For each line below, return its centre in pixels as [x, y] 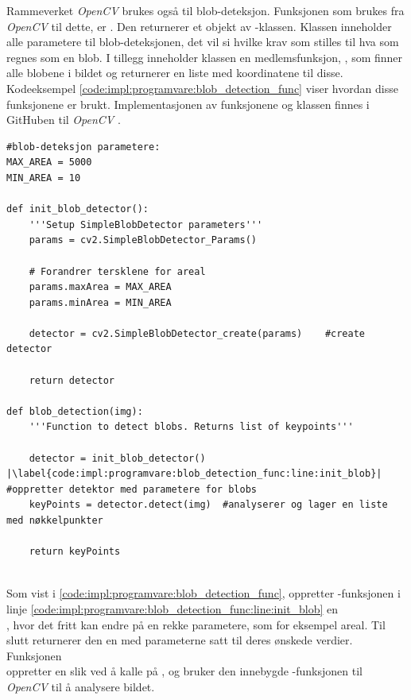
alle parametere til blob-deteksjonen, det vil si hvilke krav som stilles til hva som [203, 42]
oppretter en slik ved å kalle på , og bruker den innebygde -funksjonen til [184, 671]
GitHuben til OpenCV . [64, 120]
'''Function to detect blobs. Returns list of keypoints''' [191, 427]
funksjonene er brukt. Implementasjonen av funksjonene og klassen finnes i [188, 104]
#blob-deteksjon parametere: [83, 147]
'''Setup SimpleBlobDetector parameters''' [146, 224]
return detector [72, 380]
